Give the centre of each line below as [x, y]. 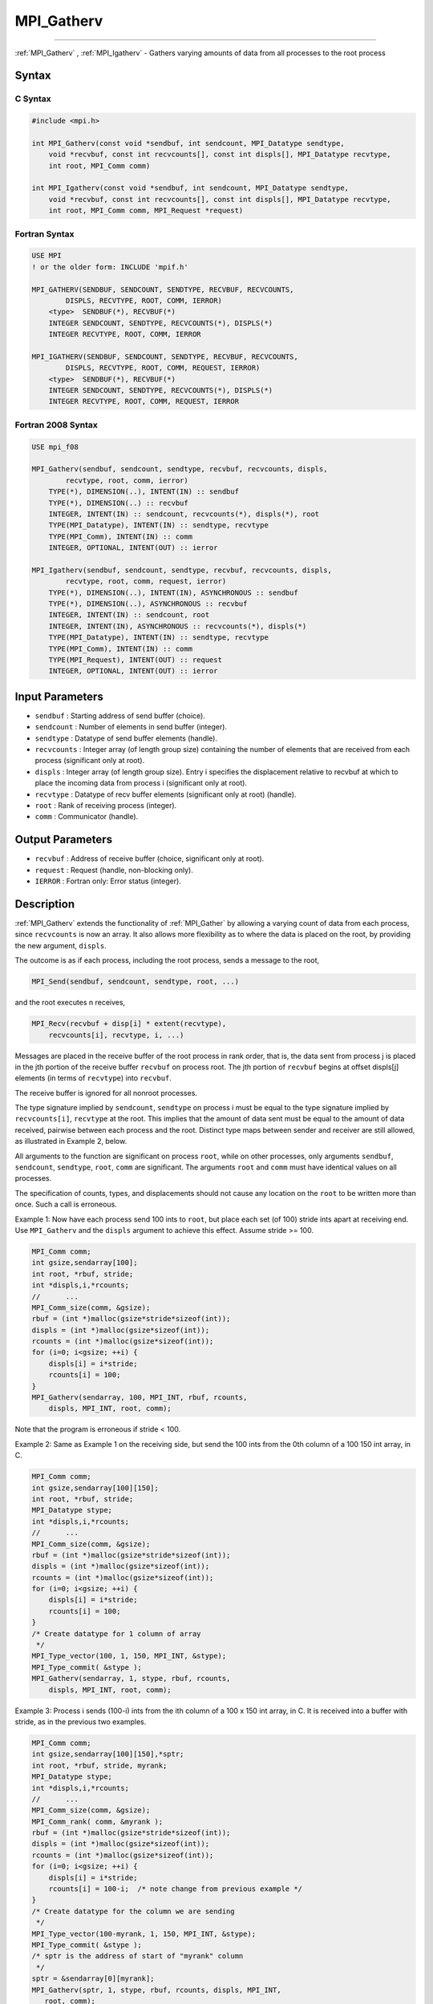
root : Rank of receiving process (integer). [106, 806]
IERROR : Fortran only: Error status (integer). [108, 881]
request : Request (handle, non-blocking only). [114, 870]
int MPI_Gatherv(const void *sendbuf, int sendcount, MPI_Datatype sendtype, [188, 143]
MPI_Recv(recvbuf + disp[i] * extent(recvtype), [129, 1024]
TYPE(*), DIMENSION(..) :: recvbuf [118, 503]
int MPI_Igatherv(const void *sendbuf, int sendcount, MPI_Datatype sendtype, [190, 188]
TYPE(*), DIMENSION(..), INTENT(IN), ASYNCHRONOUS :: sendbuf [173, 592]
